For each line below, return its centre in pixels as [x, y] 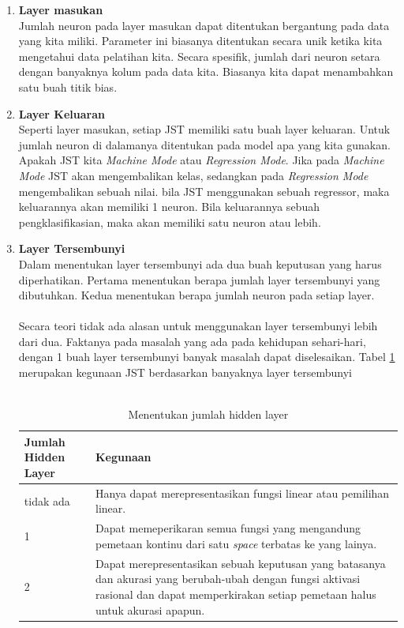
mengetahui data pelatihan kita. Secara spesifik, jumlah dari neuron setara [199, 56]
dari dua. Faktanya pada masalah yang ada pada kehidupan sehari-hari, [192, 341]
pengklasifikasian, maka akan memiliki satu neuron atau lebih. [170, 222]
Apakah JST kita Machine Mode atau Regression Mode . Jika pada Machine [201, 160]
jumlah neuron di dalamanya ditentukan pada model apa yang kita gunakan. [204, 144]
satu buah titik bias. [68, 86]
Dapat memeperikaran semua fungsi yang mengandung [228, 528]
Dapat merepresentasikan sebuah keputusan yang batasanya [240, 563]
